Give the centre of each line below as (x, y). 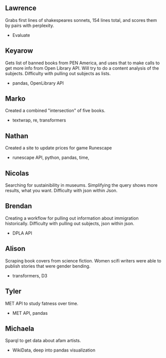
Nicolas (17, 173)
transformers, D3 (30, 275)
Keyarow (19, 51)
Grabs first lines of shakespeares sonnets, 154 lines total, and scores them (81, 20)
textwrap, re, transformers (39, 120)
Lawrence (21, 8)
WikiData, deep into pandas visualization (54, 350)
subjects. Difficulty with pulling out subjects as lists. (58, 73)
